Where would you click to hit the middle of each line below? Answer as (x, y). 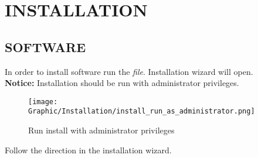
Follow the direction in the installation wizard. (88, 150)
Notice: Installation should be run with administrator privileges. (122, 83)
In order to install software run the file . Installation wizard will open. (129, 71)
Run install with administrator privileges (101, 130)
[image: (43, 102)
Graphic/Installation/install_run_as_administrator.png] (142, 111)
